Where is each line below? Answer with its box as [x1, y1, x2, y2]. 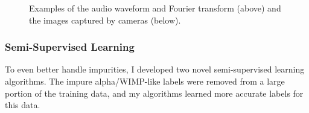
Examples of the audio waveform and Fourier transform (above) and [29, 2, 281, 14]
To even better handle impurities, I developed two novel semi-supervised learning [5, 63, 305, 76]
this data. [5, 98, 40, 111]
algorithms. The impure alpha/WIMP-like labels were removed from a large [5, 75, 285, 87]
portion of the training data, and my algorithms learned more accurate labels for [5, 86, 304, 99]
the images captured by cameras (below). [29, 13, 181, 26]
